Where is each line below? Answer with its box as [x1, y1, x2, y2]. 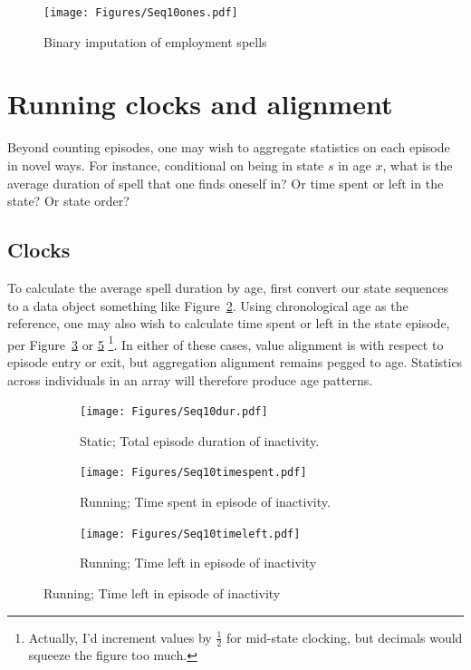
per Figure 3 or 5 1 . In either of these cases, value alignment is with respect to [7, 332, 444, 354]
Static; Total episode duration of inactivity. [80, 431, 320, 450]
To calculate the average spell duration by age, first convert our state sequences [7, 277, 449, 296]
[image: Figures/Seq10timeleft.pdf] [80, 527, 301, 540]
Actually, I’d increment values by [28, 627, 212, 646]
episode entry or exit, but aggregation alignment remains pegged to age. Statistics [7, 352, 463, 371]
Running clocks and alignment [7, 85, 393, 122]
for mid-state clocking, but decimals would [226, 627, 463, 646]
